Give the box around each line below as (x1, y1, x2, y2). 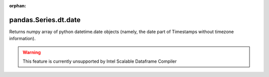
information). (9, 36, 36, 41)
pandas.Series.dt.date (9, 15, 81, 24)
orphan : (9, 3, 26, 8)
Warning (22, 49, 41, 55)
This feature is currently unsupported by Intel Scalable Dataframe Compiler (22, 58, 177, 64)
